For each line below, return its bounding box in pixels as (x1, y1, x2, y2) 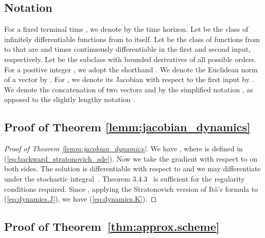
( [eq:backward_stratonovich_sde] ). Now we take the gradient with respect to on (4, 153, 257, 164)
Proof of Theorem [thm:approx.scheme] (4, 219, 220, 234)
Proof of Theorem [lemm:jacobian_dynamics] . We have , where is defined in (4, 143, 243, 154)
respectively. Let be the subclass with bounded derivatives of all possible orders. (4, 53, 256, 64)
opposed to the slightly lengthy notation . (4, 94, 135, 105)
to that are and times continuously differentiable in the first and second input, (4, 44, 251, 54)
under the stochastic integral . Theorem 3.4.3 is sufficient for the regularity (4, 173, 245, 184)
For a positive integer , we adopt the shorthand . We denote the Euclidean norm (4, 64, 258, 74)
